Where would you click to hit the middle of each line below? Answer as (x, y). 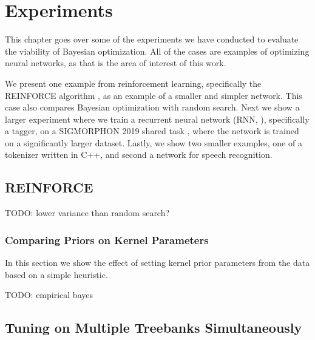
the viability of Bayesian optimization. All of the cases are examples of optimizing (157, 51)
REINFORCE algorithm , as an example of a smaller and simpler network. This (154, 95)
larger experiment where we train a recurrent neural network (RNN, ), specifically (157, 119)
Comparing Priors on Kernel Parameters (107, 240)
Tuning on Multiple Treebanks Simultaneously (154, 328)
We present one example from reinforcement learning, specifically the (133, 83)
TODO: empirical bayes (49, 295)
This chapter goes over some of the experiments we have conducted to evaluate (152, 39)
